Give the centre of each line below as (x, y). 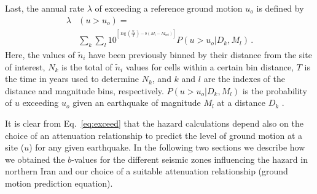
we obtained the (35, 159)
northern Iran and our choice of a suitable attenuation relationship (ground (147, 171)
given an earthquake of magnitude (137, 103)
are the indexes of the (244, 79)
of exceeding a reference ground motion (169, 8)
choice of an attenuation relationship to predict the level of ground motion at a (154, 135)
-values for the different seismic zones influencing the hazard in (190, 159)
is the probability (275, 90)
